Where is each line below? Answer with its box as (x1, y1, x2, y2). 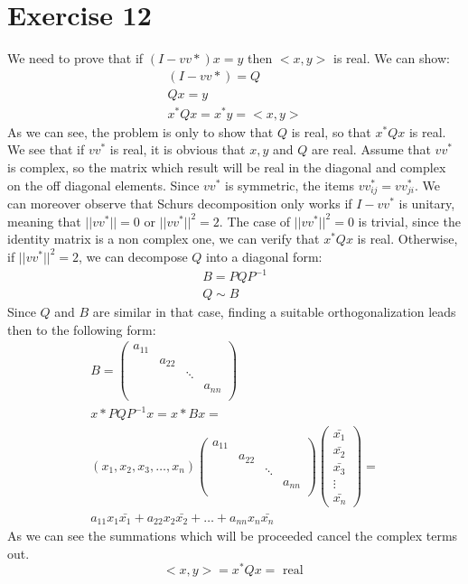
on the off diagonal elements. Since (7, 175, 200, 194)
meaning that (7, 211, 81, 230)
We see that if (7, 140, 85, 159)
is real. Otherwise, (357, 229, 458, 248)
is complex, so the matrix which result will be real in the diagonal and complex (7, 158, 446, 177)
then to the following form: (7, 320, 156, 338)
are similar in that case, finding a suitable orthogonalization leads (92, 302, 456, 321)
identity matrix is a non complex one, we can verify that (7, 229, 320, 248)
